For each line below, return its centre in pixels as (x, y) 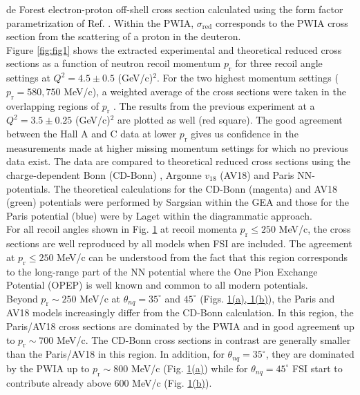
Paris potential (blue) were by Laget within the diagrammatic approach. (159, 215)
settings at (28, 78)
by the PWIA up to (48, 368)
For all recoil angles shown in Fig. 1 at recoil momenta (122, 229)
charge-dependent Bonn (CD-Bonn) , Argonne (104, 174)
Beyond (22, 298)
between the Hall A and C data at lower (92, 133)
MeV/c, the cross (315, 229)
